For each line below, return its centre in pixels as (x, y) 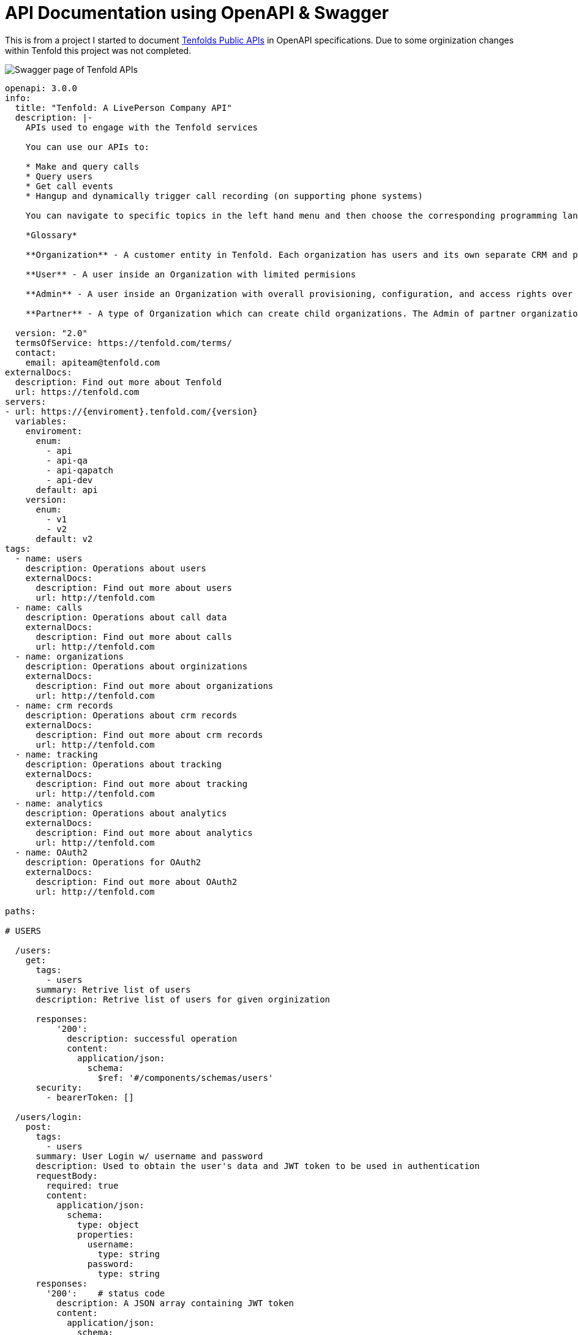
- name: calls (49, 607)
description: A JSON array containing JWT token (175, 1303)
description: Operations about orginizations (137, 666)
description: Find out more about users (134, 588)
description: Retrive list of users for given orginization (183, 999)
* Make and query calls (82, 166)
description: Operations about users (116, 568)
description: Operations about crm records (131, 715)
